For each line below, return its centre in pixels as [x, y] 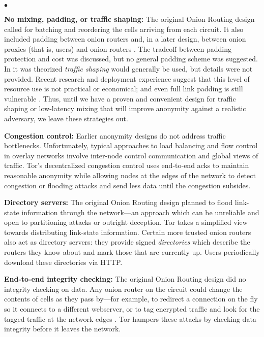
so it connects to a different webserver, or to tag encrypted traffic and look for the [132, 309]
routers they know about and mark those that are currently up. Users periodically [132, 252]
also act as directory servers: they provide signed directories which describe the [127, 242]
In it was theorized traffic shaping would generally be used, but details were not [128, 68]
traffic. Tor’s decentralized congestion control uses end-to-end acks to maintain [127, 165]
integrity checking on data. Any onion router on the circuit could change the [123, 289]
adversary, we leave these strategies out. [66, 118]
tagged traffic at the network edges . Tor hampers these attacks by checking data [130, 318]
